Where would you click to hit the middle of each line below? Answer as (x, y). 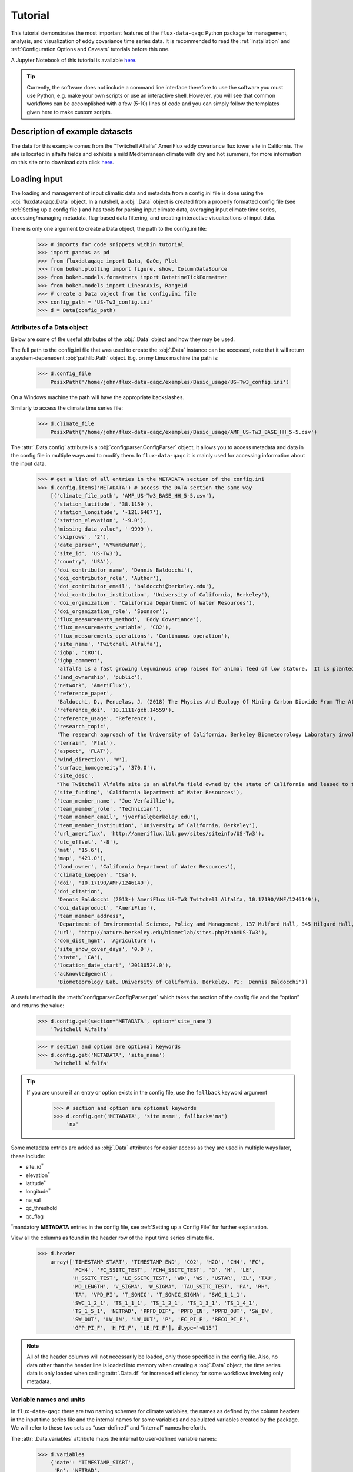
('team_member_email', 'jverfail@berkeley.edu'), (126, 817)
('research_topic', (81, 727)
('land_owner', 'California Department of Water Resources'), (145, 866)
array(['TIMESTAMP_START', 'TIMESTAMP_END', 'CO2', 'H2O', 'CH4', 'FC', (157, 1262)
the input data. (29, 464)
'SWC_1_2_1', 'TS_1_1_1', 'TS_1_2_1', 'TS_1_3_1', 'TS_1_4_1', (165, 1303)
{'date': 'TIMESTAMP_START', (92, 1463)
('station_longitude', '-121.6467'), (108, 512)
